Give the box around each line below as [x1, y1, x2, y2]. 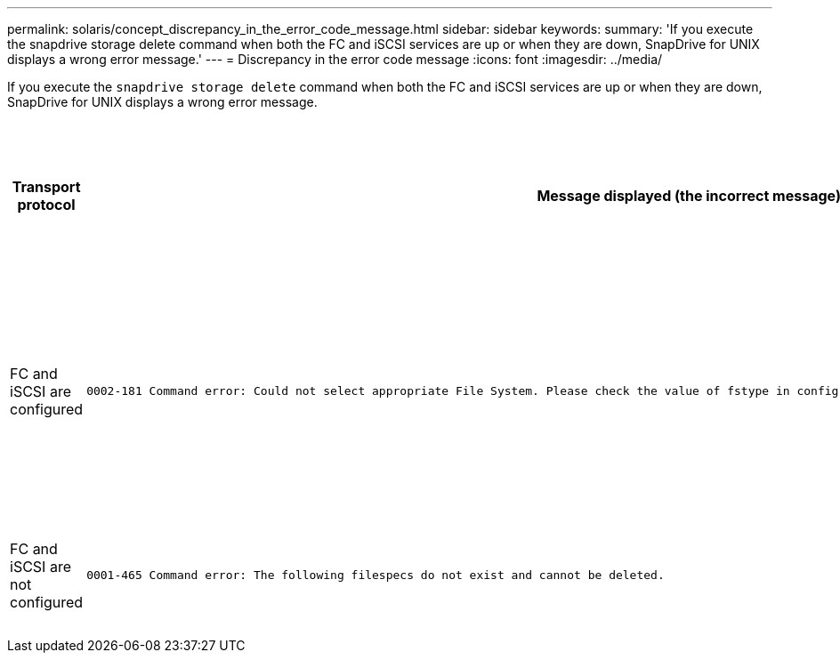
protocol [17, 196, 76, 213]
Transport [12, 178, 81, 196]
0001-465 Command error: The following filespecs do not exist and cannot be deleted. [86, 568, 665, 582]
